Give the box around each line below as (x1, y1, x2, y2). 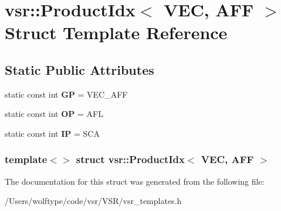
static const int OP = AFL (5, 108, 103, 120)
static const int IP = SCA (5, 127, 100, 139)
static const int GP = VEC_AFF (5, 88, 128, 100)
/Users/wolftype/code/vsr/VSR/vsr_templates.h (5, 195, 182, 207)
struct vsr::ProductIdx (76, 152, 185, 167)
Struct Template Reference (5, 20, 228, 44)
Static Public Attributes (5, 60, 154, 78)
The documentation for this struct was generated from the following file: (5, 175, 265, 187)
